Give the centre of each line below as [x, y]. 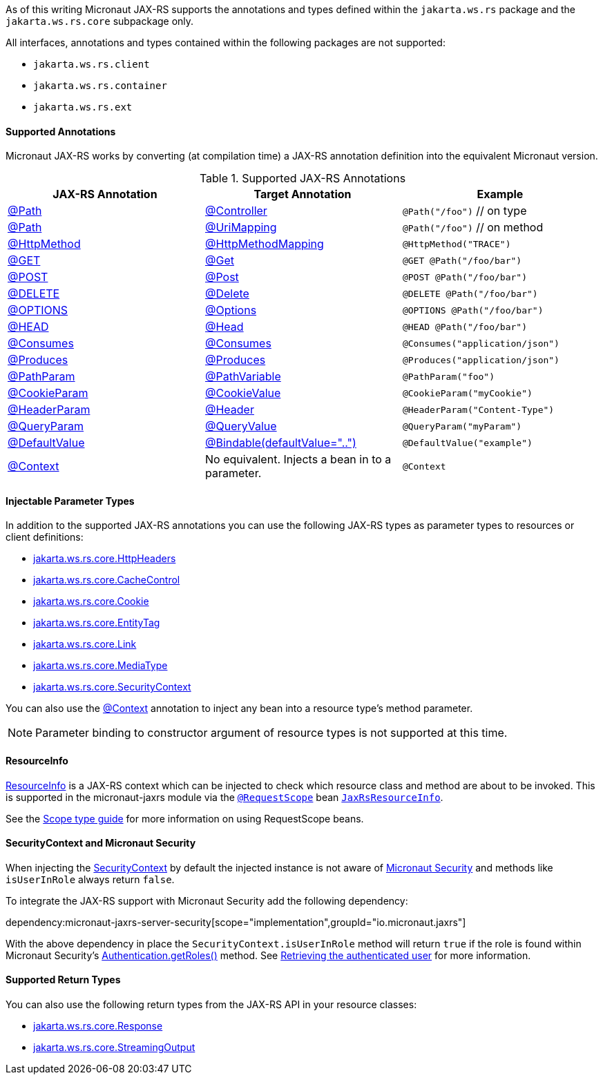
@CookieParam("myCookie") [467, 393]
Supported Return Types [63, 980]
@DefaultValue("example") [467, 443]
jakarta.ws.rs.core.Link [85, 644]
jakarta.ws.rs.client [92, 64]
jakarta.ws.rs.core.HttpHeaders [105, 559]
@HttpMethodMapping [264, 244]
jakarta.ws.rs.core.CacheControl [107, 580]
